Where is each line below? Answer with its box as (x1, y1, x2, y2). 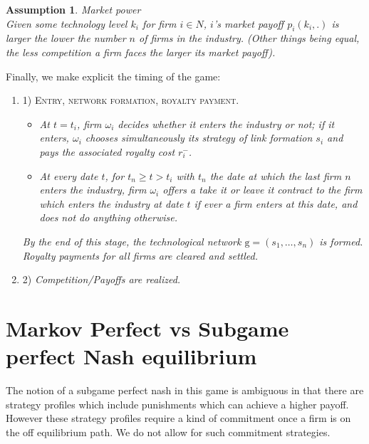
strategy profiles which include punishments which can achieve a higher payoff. (6, 396, 349, 411)
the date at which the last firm (209, 168, 342, 183)
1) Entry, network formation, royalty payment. (22, 92, 239, 107)
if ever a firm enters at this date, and (194, 196, 358, 211)
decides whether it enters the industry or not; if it (118, 116, 335, 131)
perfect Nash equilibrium (6, 342, 257, 371)
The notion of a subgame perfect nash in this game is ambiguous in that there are (6, 383, 364, 398)
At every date (39, 168, 98, 183)
